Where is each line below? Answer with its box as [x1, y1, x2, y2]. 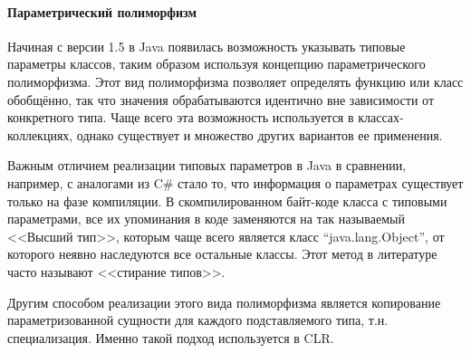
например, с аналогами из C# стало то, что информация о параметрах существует [7, 173, 464, 192]
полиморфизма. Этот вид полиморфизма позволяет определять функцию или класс [7, 72, 464, 91]
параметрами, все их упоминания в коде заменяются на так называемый [7, 209, 405, 228]
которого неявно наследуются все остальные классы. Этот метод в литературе [7, 244, 437, 263]
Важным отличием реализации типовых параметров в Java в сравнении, [7, 156, 407, 175]
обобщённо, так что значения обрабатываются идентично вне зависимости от [7, 90, 435, 109]
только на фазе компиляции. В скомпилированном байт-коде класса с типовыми [7, 191, 447, 210]
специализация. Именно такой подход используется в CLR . [7, 328, 334, 347]
